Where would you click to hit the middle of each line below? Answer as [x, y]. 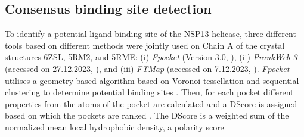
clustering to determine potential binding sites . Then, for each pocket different [149, 92]
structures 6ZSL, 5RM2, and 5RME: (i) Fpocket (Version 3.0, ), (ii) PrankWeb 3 [151, 57]
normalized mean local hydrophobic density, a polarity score [114, 127]
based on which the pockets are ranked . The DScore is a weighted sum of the [147, 115]
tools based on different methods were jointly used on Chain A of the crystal [145, 45]
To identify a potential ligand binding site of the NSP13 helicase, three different [151, 34]
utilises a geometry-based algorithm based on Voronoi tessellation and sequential [152, 80]
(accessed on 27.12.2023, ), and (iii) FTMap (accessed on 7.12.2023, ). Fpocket [147, 68]
